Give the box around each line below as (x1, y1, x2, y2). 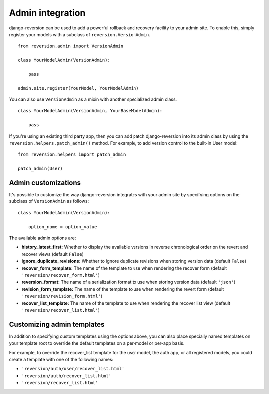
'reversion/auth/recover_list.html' (21, 373, 112, 379)
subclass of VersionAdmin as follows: (9, 198, 89, 204)
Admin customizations (9, 179, 81, 187)
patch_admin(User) (18, 166, 63, 172)
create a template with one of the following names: (9, 357, 114, 363)
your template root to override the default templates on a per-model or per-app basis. (9, 340, 185, 346)
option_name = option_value (28, 224, 97, 229)
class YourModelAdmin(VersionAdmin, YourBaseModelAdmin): (18, 108, 163, 114)
